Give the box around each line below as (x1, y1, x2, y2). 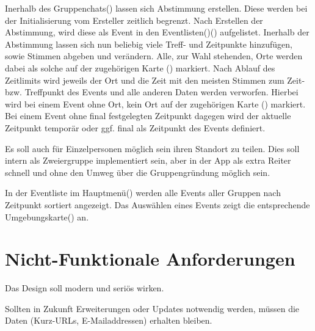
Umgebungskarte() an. (5, 210, 89, 223)
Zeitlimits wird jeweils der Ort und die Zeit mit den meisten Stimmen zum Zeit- (5, 73, 305, 86)
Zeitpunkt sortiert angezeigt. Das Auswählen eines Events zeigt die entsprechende (5, 198, 310, 211)
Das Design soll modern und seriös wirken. (5, 282, 164, 294)
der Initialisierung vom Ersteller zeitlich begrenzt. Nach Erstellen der (5, 13, 263, 26)
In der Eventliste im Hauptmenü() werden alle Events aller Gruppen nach (5, 186, 281, 199)
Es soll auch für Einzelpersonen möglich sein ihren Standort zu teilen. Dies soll (5, 142, 300, 155)
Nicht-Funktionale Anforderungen (5, 246, 295, 271)
